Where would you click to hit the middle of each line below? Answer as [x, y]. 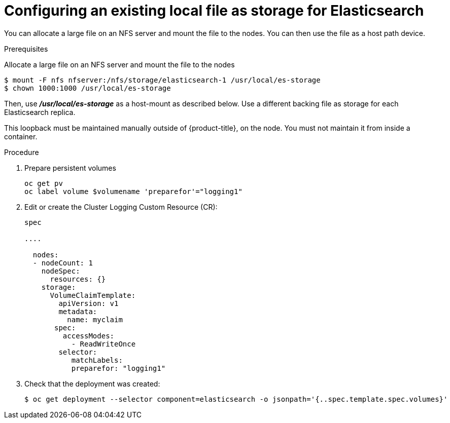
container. [21, 136]
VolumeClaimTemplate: [93, 295]
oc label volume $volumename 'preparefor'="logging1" [133, 191]
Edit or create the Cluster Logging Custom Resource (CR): [121, 207]
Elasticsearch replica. [40, 112]
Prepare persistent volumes [70, 168]
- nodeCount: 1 [63, 263]
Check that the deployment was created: [92, 383]
